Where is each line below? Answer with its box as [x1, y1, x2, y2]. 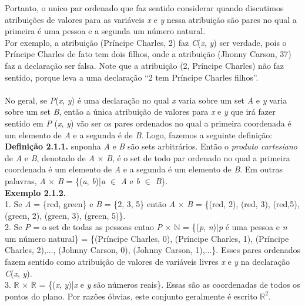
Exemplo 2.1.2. [5, 186, 66, 198]
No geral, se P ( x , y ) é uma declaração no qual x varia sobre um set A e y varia [5, 94, 287, 106]
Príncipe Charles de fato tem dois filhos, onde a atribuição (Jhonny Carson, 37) [5, 48, 291, 60]
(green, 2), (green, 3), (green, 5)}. [5, 209, 126, 221]
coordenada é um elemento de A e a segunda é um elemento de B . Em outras [5, 163, 283, 175]
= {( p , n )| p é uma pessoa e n [182, 221, 287, 233]
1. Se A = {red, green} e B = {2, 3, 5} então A [5, 198, 176, 210]
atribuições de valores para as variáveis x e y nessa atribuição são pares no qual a [5, 13, 297, 25]
